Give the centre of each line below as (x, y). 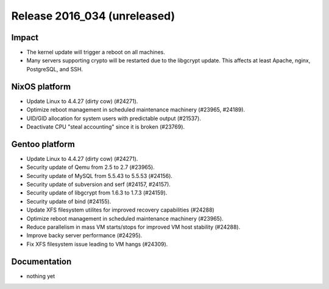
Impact (25, 37)
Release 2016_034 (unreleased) (93, 16)
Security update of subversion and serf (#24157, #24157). (98, 184)
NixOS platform (41, 86)
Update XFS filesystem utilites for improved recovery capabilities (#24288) (120, 210)
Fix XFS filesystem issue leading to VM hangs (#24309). (97, 244)
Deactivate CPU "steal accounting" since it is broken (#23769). (106, 127)
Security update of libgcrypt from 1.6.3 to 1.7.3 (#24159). (97, 193)
